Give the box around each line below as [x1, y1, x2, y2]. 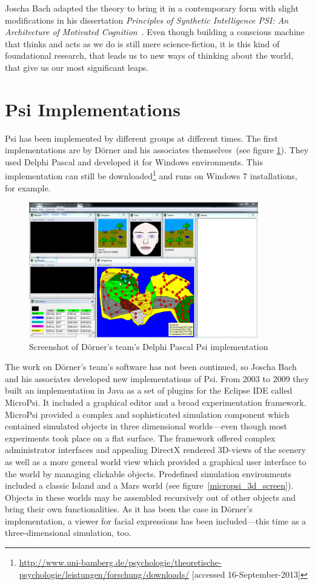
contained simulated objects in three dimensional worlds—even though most [5, 420, 287, 432]
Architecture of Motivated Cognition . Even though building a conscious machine [5, 25, 305, 38]
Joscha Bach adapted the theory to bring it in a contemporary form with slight [5, 2, 299, 14]
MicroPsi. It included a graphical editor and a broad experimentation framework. [5, 395, 307, 408]
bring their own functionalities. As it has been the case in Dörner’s [5, 503, 253, 515]
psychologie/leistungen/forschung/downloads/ [19, 567, 190, 580]
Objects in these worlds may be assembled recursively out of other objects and [5, 491, 296, 503]
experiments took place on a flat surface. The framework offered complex [5, 431, 276, 444]
